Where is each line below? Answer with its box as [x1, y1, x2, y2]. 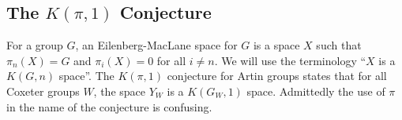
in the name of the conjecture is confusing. [6, 98, 212, 115]
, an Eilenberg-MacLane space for [75, 37, 238, 53]
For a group [6, 37, 63, 53]
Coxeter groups [6, 82, 80, 99]
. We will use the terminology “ [214, 52, 366, 68]
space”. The [58, 67, 115, 84]
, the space [93, 82, 145, 99]
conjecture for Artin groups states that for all [167, 67, 387, 84]
